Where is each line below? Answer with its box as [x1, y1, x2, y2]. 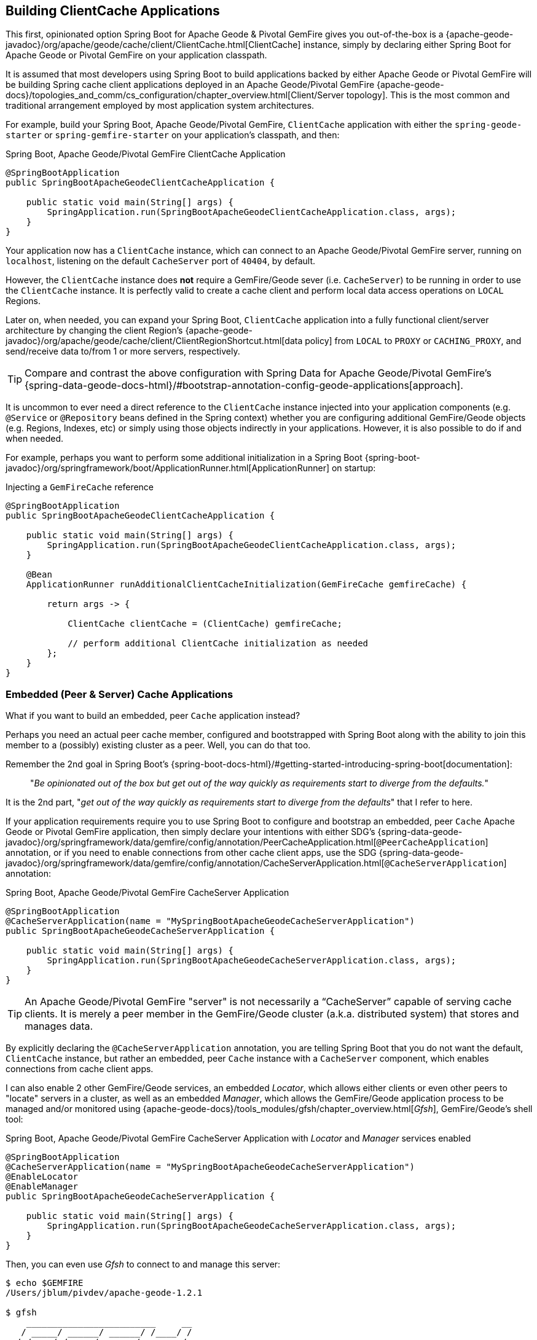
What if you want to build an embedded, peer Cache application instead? [6, 710, 300, 721]
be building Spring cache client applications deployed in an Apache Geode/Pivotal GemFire [6, 79, 375, 90]
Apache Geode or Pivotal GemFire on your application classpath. [6, 50, 267, 61]
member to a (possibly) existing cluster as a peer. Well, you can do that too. [6, 740, 311, 751]
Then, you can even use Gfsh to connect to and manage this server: [6, 1259, 281, 1270]
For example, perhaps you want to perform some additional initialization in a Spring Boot [6, 452, 363, 463]
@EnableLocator [6, 1172, 79, 1182]
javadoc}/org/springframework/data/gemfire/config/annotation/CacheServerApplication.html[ [6, 858, 385, 869]
